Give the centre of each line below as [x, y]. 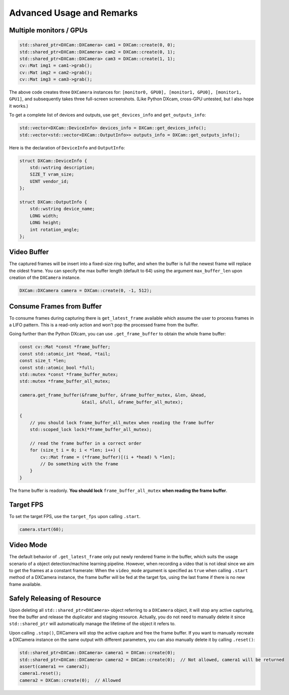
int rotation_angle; [55, 229]
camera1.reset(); [40, 673]
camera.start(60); [42, 529]
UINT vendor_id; [49, 181]
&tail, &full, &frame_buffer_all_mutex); [132, 402]
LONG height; [46, 223]
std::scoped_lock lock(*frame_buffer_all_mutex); [91, 430]
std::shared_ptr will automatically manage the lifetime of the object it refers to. [92, 624]
